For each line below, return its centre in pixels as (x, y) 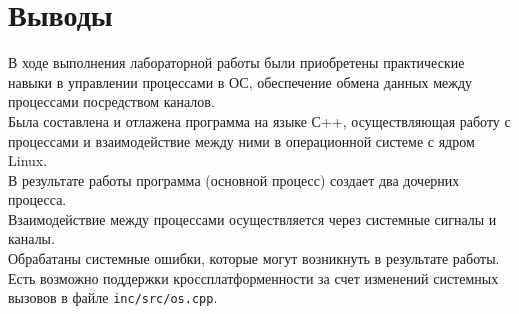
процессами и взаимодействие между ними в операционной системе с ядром (241, 140)
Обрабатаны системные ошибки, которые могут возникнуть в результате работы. (254, 258)
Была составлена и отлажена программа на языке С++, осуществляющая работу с (259, 120)
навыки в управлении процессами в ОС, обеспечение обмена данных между (240, 81)
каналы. (31, 238)
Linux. (28, 160)
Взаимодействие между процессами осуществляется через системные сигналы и (252, 218)
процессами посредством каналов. (111, 101)
